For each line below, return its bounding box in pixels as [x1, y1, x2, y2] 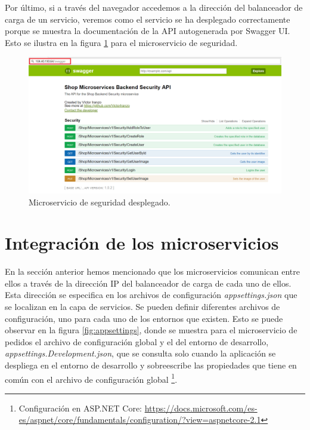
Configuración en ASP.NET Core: [18, 401, 142, 414]
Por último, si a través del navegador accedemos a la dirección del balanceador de [5, 1, 303, 13]
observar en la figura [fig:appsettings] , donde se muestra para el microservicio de [5, 324, 297, 336]
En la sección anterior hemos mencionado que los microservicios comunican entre [5, 265, 300, 278]
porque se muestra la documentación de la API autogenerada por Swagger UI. [5, 24, 290, 37]
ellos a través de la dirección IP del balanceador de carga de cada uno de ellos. [5, 277, 292, 289]
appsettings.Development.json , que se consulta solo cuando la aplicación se [5, 347, 276, 360]
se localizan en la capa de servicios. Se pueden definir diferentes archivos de [5, 300, 280, 313]
